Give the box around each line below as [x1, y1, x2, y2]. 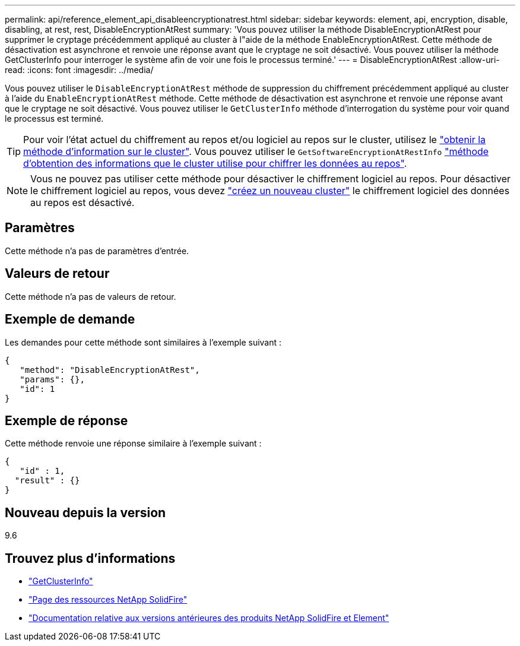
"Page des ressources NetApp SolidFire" [28, 594, 188, 605]
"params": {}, [20, 374, 85, 384]
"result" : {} [14, 476, 80, 486]
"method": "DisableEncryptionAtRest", [20, 365, 200, 375]
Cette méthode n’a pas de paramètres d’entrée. [5, 245, 189, 256]
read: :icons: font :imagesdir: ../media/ [5, 65, 154, 75]
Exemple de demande [5, 312, 135, 327]
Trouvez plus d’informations [5, 550, 176, 566]
